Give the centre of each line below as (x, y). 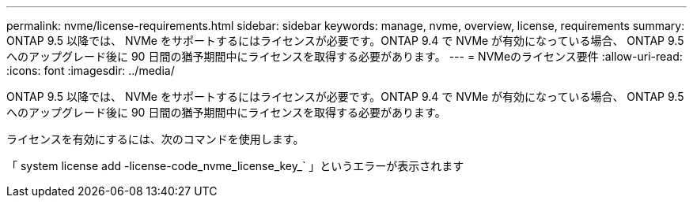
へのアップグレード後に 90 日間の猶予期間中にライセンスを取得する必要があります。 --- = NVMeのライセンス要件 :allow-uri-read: (345, 56)
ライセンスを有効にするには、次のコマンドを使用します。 (155, 139)
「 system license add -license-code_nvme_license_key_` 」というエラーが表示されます (235, 166)
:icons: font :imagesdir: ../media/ (91, 70)
